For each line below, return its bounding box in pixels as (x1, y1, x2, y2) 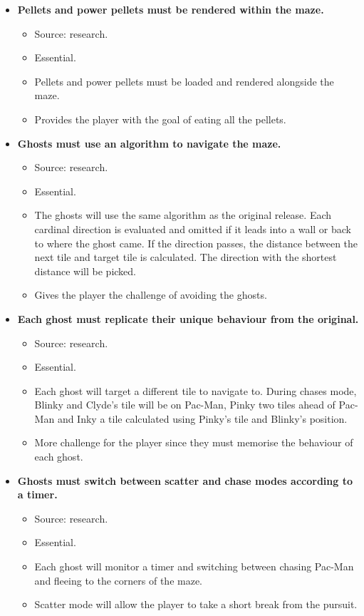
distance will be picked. (34, 263, 137, 278)
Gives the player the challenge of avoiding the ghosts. (34, 287, 267, 302)
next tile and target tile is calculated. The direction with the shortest (34, 250, 337, 265)
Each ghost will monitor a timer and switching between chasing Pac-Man (34, 559, 354, 574)
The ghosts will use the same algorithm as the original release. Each (34, 207, 332, 222)
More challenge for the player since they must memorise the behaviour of (34, 435, 353, 450)
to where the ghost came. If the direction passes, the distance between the (34, 235, 358, 250)
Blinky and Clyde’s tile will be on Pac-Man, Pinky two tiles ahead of (34, 397, 336, 412)
